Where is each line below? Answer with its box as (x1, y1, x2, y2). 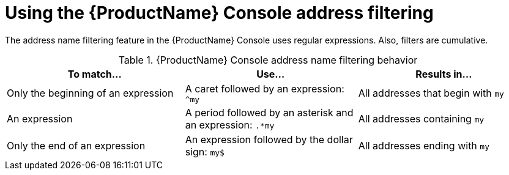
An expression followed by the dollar (185, 133, 353, 146)
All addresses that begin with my (358, 87, 504, 100)
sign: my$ (185, 145, 225, 158)
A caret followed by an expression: (185, 82, 344, 95)
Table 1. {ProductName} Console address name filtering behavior (118, 53, 418, 66)
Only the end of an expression (7, 139, 146, 152)
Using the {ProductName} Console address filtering (5, 2, 434, 23)
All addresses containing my (358, 112, 485, 125)
